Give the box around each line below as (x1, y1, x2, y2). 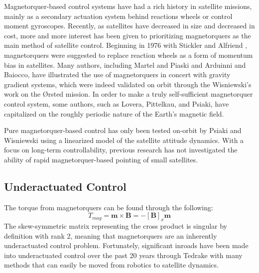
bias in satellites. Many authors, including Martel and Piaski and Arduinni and (4, 59, 246, 70)
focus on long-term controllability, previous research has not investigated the (4, 144, 238, 155)
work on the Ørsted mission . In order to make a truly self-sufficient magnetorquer (4, 89, 253, 99)
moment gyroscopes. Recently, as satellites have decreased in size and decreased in (4, 20, 255, 31)
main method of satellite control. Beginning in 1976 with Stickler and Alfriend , (4, 40, 248, 50)
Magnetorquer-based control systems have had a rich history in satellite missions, (4, 1, 252, 11)
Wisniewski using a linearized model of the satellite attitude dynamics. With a (4, 135, 244, 145)
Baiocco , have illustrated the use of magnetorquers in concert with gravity (4, 69, 231, 80)
